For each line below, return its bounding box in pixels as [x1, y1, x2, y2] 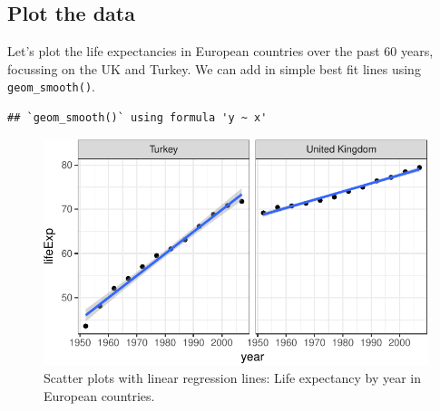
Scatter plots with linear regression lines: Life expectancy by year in [44, 368, 422, 387]
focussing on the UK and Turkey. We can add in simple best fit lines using [7, 59, 421, 78]
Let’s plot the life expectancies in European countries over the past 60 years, [7, 42, 434, 61]
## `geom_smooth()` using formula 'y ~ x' [7, 111, 268, 125]
